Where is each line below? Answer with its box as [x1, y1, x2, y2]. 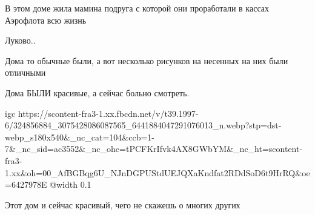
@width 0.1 [50, 178, 91, 191]
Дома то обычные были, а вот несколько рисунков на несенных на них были [5, 54, 288, 67]
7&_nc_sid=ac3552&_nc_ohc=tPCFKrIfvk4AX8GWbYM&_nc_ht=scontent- [5, 142, 303, 155]
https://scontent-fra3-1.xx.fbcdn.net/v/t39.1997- [18, 107, 199, 119]
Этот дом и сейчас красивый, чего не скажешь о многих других [5, 198, 240, 211]
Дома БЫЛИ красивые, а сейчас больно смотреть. [5, 86, 190, 99]
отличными [5, 66, 46, 79]
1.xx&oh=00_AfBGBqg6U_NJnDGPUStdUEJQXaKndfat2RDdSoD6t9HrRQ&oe [5, 166, 310, 179]
